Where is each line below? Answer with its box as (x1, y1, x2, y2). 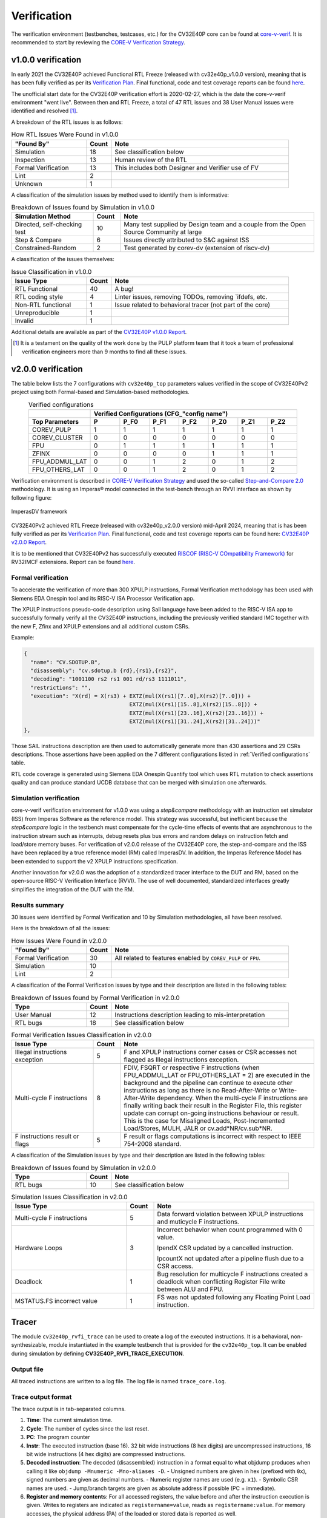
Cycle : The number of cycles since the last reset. (26, 1424, 150, 1432)
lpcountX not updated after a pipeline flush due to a (157, 1254, 304, 1263)
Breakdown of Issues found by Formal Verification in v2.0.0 (11, 993, 180, 1002)
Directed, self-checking (15, 220, 82, 229)
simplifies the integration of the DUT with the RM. (11, 885, 134, 893)
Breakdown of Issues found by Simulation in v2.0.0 (11, 1163, 156, 1172)
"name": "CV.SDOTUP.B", (30, 659, 101, 665)
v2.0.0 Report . (11, 539, 47, 546)
